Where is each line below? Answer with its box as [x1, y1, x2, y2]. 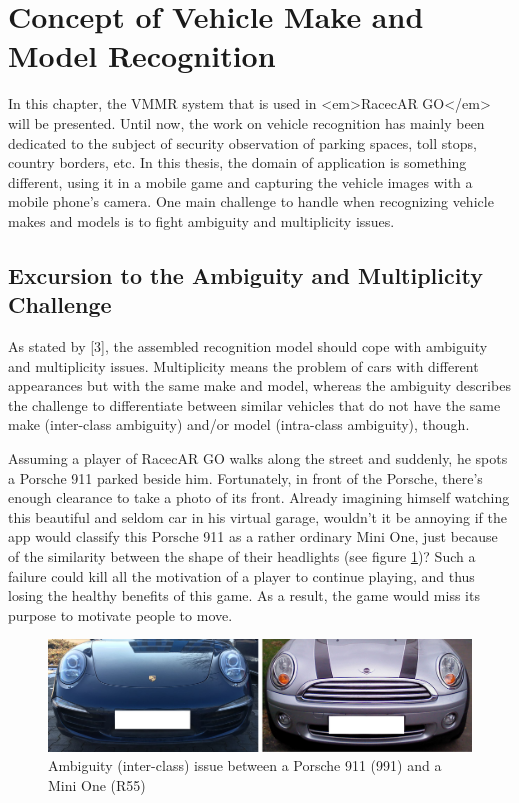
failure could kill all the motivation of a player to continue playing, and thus [8, 565, 475, 586]
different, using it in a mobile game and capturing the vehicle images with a [8, 171, 473, 192]
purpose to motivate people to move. [8, 604, 233, 625]
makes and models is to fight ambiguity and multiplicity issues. [8, 210, 395, 231]
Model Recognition [8, 35, 276, 76]
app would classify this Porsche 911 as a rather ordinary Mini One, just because [8, 526, 498, 547]
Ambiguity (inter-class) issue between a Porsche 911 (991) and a [48, 755, 442, 776]
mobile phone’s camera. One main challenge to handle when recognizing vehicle [8, 191, 494, 212]
